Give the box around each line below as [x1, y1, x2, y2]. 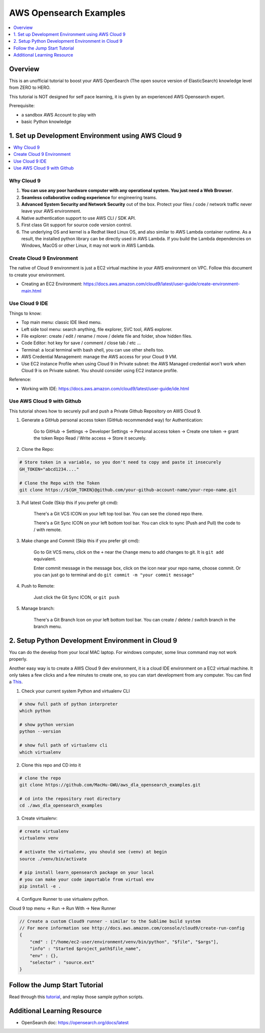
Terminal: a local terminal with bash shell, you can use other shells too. [21, 347, 164, 353]
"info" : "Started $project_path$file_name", [29, 946, 141, 951]
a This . [9, 679, 23, 685]
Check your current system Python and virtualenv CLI [21, 688, 130, 694]
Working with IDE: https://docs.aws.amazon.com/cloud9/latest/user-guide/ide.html [21, 385, 189, 391]
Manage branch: [21, 605, 55, 612]
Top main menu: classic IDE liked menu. [21, 320, 102, 325]
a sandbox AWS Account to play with [21, 112, 96, 118]
